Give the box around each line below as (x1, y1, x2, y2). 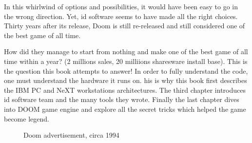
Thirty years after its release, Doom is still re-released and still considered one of (4, 20, 245, 31)
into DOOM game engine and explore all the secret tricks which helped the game (4, 103, 246, 114)
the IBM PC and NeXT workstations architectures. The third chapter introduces (4, 84, 246, 95)
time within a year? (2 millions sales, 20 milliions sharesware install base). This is (4, 56, 248, 66)
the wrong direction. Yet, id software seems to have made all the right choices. (4, 11, 238, 21)
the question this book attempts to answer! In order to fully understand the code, (4, 65, 248, 76)
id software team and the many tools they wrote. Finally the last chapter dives (4, 94, 239, 104)
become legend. (4, 113, 49, 123)
